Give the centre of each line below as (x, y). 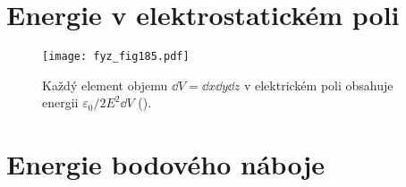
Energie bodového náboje (165, 164)
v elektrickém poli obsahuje (318, 85)
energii (60, 102)
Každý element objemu (105, 85)
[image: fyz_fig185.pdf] (116, 57)
